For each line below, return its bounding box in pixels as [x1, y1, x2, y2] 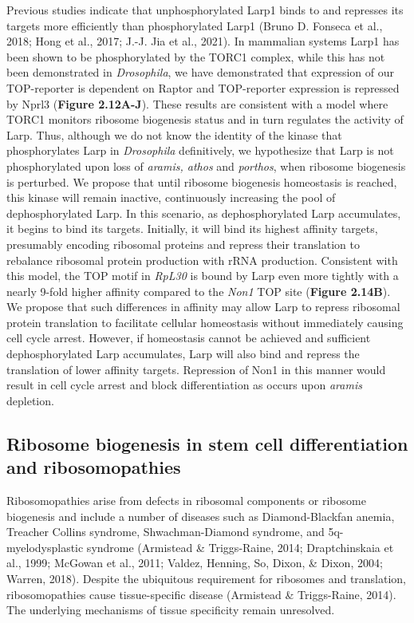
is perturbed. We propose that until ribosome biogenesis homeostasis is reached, [6, 173, 397, 190]
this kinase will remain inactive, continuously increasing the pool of [6, 189, 336, 206]
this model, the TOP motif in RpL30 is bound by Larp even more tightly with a [6, 267, 399, 284]
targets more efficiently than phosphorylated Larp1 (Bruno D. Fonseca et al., [6, 17, 383, 34]
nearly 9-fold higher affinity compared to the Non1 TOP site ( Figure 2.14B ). [6, 282, 391, 299]
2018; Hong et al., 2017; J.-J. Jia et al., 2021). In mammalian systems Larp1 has [6, 33, 400, 49]
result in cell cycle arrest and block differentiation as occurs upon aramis [6, 377, 362, 393]
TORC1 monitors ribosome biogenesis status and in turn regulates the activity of [6, 111, 404, 128]
